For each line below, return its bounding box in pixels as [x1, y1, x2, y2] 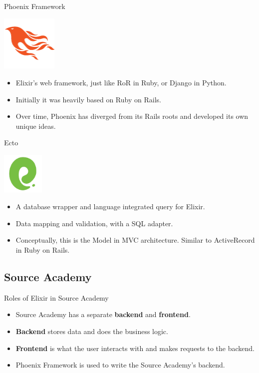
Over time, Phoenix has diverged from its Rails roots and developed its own [15, 111, 249, 121]
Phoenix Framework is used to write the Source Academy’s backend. [15, 360, 225, 370]
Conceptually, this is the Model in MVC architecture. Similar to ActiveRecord [15, 235, 255, 245]
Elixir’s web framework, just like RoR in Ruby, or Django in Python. [15, 77, 227, 87]
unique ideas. [15, 120, 56, 131]
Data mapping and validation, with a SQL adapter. [15, 218, 173, 228]
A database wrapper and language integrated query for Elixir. [15, 201, 205, 212]
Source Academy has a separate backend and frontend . [15, 309, 191, 320]
